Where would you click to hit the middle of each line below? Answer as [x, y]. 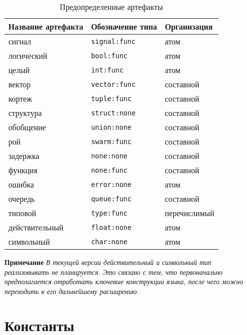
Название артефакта [46, 26]
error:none [111, 184]
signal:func [113, 41]
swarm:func [111, 141]
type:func [109, 213]
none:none [109, 156]
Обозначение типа [124, 26]
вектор [20, 84]
